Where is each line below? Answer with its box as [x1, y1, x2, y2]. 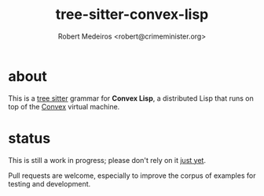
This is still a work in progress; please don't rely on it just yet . [8, 155, 207, 165]
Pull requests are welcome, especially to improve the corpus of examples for [8, 171, 256, 180]
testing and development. [8, 179, 91, 188]
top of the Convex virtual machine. [8, 102, 120, 111]
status [8, 129, 51, 147]
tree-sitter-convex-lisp [55, 6, 209, 24]
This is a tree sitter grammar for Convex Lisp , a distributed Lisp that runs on [8, 93, 254, 103]
